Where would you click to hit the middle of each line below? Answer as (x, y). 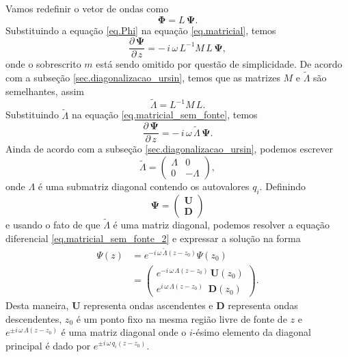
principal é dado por (48, 345)
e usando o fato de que (53, 224)
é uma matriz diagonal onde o (124, 332)
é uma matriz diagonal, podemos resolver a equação (221, 224)
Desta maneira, (37, 305)
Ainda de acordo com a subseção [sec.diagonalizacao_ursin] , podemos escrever (169, 149)
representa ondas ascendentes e (148, 305)
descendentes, (34, 318)
